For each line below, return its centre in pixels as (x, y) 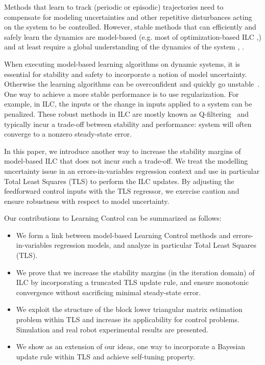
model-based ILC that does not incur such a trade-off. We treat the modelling (126, 161)
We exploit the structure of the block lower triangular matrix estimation (129, 309)
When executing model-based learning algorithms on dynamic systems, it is (122, 63)
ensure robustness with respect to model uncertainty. (87, 201)
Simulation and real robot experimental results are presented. (112, 329)
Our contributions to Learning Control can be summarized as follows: (113, 218)
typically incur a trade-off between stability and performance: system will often (128, 124)
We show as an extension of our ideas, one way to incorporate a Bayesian (131, 346)
